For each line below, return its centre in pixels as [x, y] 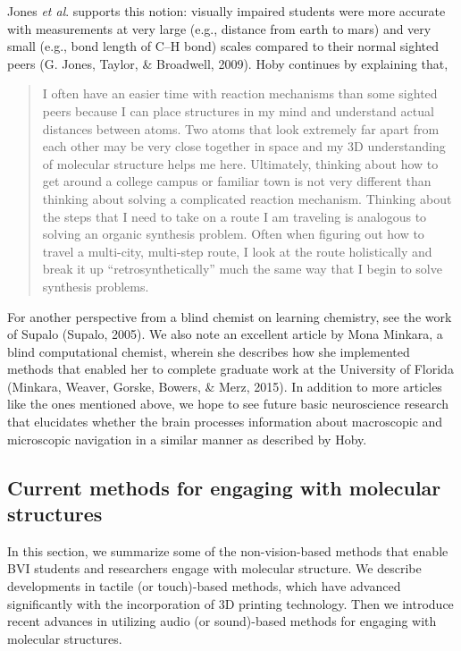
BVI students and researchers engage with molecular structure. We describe [214, 568]
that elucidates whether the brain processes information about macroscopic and [225, 422]
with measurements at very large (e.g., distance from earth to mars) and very [219, 28]
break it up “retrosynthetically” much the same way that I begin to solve [242, 269]
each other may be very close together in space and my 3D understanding [244, 146]
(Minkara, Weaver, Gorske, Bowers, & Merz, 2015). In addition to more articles [225, 386]
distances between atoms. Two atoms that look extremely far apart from [241, 128]
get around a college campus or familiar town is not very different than [237, 181]
